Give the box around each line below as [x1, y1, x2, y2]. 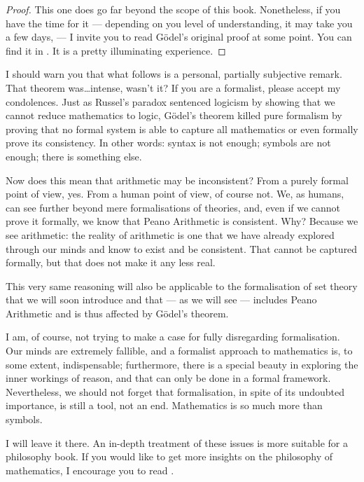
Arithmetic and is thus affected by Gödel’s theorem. [6, 305, 229, 320]
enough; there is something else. [6, 149, 142, 163]
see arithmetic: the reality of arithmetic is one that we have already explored [6, 227, 335, 242]
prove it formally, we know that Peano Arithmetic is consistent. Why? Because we [6, 214, 358, 228]
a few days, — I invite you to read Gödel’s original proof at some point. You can [6, 29, 352, 44]
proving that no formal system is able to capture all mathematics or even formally [6, 121, 358, 136]
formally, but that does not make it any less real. [6, 255, 216, 270]
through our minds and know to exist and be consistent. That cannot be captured [6, 241, 358, 256]
